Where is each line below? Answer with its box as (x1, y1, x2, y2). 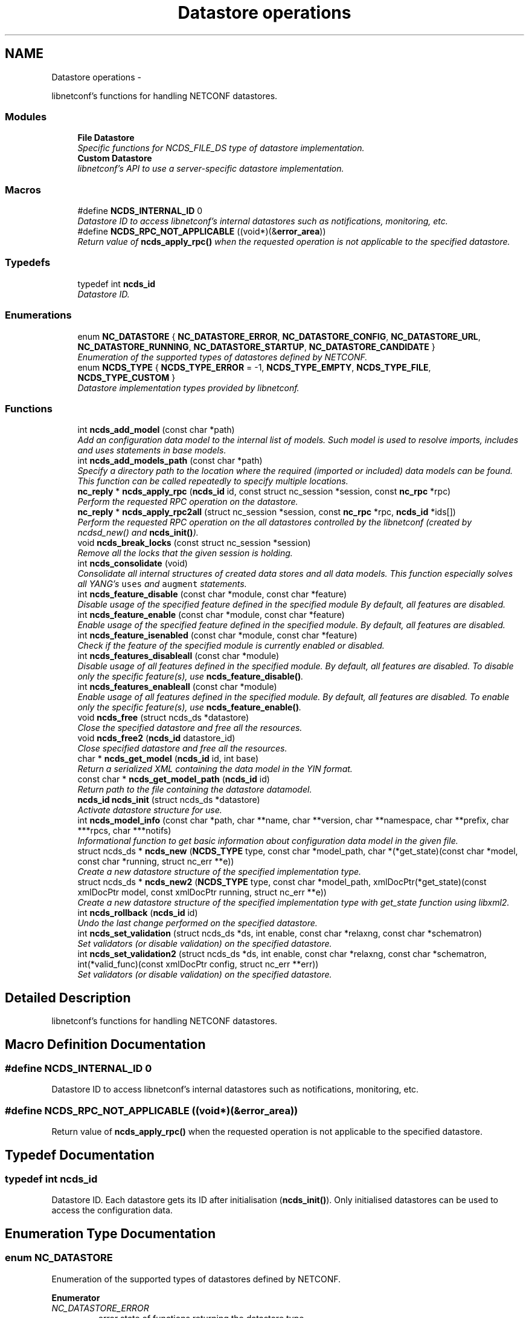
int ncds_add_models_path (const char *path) (77, 455, 263, 466)
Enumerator (51, 1292, 100, 1303)
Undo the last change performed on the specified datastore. (77, 918, 318, 929)
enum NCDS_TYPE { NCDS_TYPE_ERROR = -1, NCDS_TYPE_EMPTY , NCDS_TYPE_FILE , (77, 362, 431, 372)
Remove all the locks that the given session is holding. (77, 548, 293, 559)
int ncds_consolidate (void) (77, 558, 188, 569)
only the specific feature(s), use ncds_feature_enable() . (77, 702, 301, 713)
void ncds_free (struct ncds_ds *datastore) (77, 712, 249, 723)
